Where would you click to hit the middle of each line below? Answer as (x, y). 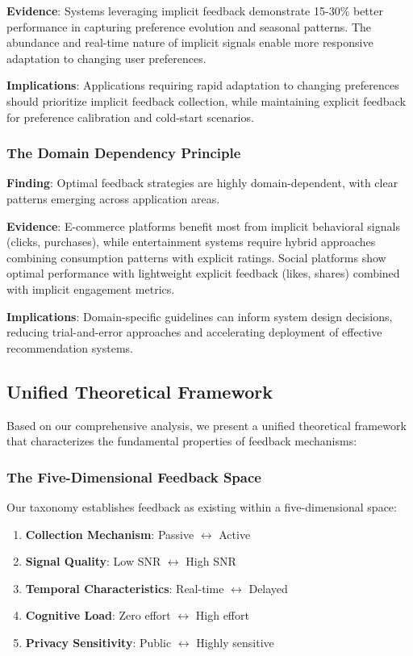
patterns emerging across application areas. (113, 198)
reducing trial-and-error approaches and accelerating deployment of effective (194, 332)
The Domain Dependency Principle (124, 153)
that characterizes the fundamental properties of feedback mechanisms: (182, 441)
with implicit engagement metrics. (91, 288)
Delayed (268, 588)
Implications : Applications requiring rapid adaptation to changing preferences (203, 85)
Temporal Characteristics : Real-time (125, 588)
